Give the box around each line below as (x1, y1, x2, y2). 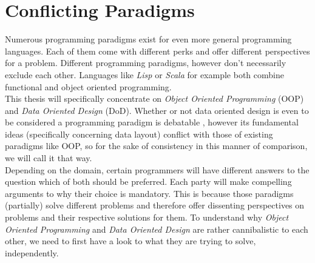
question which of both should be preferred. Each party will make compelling (5, 175, 292, 188)
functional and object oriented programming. (5, 80, 172, 93)
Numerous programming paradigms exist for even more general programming (5, 33, 292, 45)
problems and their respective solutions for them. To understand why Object (5, 211, 289, 224)
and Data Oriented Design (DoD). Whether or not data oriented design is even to (5, 104, 309, 116)
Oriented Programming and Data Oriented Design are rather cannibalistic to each (5, 222, 308, 235)
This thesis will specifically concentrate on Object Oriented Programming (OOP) (5, 92, 304, 105)
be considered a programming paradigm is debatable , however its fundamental (5, 116, 299, 128)
